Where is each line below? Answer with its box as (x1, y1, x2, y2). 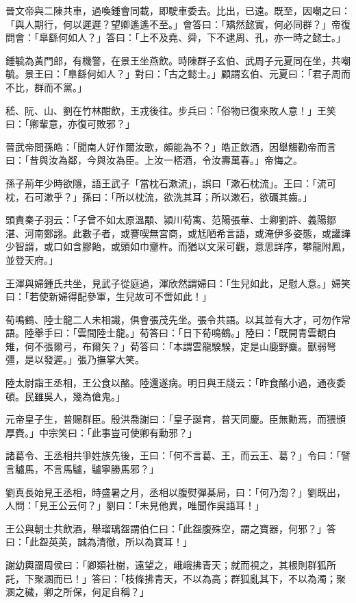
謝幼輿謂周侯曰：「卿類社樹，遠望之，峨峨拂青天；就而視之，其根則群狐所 (5, 558, 336, 571)
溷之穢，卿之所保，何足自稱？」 (5, 584, 149, 599)
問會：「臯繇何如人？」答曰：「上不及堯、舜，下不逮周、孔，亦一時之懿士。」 (5, 30, 346, 45)
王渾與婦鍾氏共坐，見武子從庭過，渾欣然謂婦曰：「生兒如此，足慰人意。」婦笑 (5, 275, 351, 290)
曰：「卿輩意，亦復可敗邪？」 (5, 116, 135, 131)
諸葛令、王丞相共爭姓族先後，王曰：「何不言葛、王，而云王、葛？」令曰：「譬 (5, 448, 351, 463)
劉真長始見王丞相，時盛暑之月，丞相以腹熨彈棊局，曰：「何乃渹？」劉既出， (5, 484, 346, 499)
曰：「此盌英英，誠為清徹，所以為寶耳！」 (5, 534, 192, 549)
